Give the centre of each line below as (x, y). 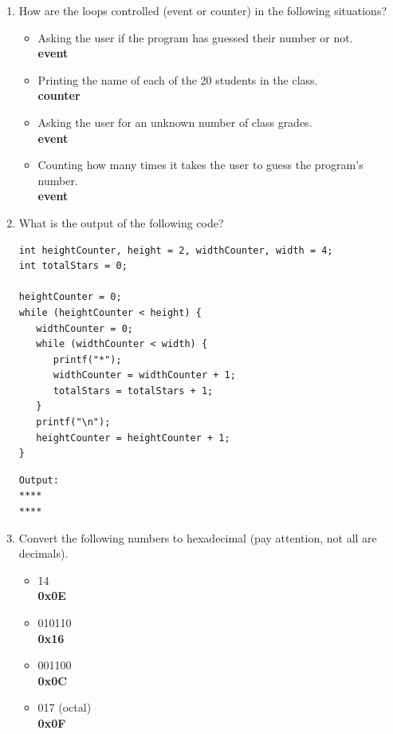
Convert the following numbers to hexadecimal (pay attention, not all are (198, 537)
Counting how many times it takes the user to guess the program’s (200, 165)
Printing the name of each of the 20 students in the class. (178, 79)
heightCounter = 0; (70, 297)
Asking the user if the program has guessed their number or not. (195, 37)
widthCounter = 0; (84, 328)
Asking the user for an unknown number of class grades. (175, 122)
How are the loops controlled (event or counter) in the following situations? (203, 10)
